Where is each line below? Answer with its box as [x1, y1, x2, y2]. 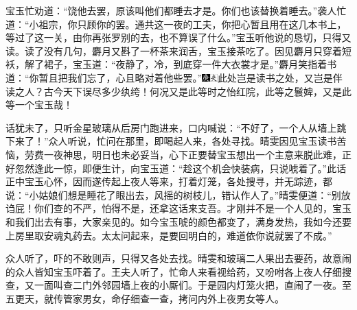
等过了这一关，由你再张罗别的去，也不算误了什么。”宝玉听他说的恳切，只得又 [5, 30, 352, 45]
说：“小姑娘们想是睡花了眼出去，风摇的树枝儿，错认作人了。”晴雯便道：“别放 [5, 187, 351, 202]
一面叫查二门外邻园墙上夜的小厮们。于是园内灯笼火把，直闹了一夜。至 [34, 278, 352, 292]
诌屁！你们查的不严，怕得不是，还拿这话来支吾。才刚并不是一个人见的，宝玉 [5, 201, 352, 215]
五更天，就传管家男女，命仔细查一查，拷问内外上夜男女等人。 [5, 291, 284, 305]
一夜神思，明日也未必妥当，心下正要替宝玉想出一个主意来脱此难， [43, 147, 342, 161]
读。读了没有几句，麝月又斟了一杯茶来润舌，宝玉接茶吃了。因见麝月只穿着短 [5, 43, 352, 58]
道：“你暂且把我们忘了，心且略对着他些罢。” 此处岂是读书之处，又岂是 [5, 70, 333, 84]
